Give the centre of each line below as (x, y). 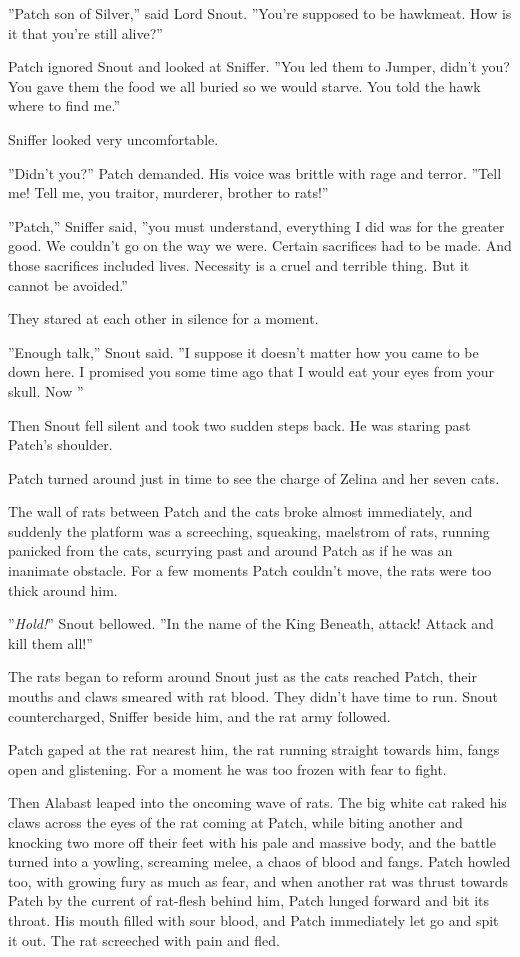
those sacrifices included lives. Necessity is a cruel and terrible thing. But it (239, 264)
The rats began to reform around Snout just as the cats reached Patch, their (242, 676)
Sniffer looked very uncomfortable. (113, 138)
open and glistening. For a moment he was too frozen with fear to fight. (227, 768)
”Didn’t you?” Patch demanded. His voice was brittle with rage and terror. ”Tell (255, 172)
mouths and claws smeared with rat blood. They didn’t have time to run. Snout (253, 696)
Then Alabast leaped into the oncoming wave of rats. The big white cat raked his (257, 802)
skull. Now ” (46, 390)
